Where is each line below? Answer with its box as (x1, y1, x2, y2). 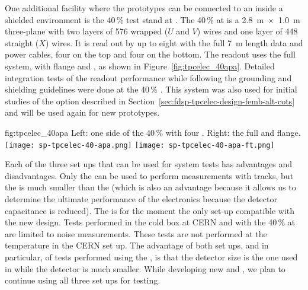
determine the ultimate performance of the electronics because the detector (5, 192, 277, 205)
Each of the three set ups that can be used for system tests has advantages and (5, 158, 293, 170)
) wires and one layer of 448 (197, 25, 298, 37)
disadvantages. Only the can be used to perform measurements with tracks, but (5, 169, 294, 181)
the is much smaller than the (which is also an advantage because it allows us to (5, 181, 296, 193)
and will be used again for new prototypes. (5, 106, 160, 119)
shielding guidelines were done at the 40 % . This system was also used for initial (5, 83, 297, 95)
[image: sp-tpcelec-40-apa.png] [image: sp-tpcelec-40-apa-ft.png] (5, 141, 275, 149)
